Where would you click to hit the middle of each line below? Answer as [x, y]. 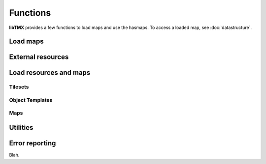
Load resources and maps [50, 73]
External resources [39, 57]
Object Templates [31, 100]
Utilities [21, 128]
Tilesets [19, 87]
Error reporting [33, 143]
